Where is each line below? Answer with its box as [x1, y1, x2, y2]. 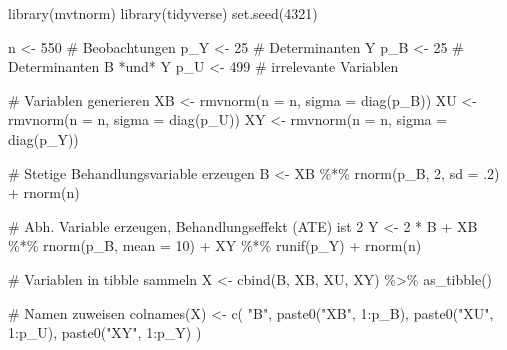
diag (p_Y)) [8, 128, 79, 149]
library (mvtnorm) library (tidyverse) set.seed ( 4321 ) [8, 3, 318, 23]
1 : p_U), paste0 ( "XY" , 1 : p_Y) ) [8, 322, 202, 343]
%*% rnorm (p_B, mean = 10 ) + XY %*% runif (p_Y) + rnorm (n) [8, 235, 422, 256]
